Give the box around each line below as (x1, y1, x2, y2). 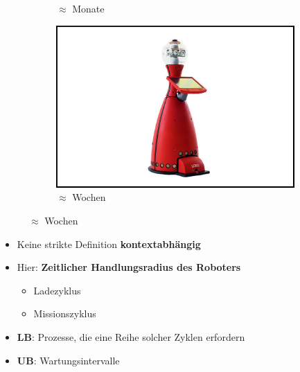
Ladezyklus (33, 283, 81, 297)
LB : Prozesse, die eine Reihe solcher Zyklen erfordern (17, 329, 245, 344)
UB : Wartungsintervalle (17, 353, 120, 367)
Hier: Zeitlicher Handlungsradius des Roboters (17, 260, 241, 274)
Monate (72, 1, 105, 15)
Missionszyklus (33, 306, 96, 321)
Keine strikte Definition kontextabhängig (17, 236, 201, 251)
